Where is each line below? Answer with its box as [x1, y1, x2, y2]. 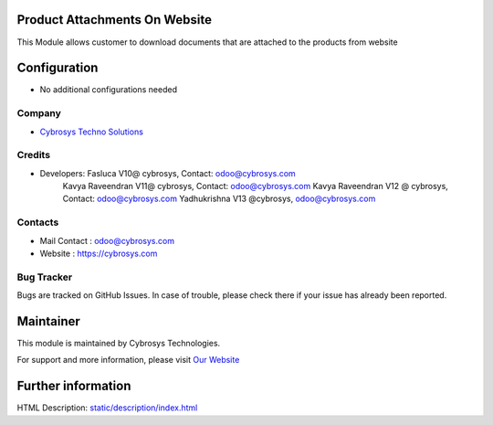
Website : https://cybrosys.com [39, 248, 158, 260]
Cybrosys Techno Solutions [39, 126, 143, 137]
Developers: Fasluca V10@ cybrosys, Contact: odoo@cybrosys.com [39, 167, 296, 178]
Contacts [16, 216, 59, 228]
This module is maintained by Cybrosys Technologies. [16, 338, 221, 349]
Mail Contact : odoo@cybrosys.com [39, 235, 175, 246]
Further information [16, 378, 131, 394]
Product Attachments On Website [16, 12, 213, 27]
